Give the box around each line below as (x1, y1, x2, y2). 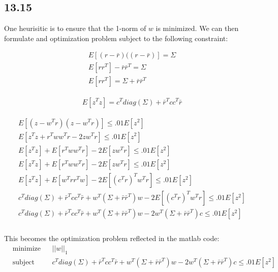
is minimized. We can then (156, 23, 239, 33)
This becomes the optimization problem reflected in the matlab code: (4, 233, 220, 244)
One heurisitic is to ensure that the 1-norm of (4, 23, 146, 33)
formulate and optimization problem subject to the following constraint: (4, 32, 228, 43)
